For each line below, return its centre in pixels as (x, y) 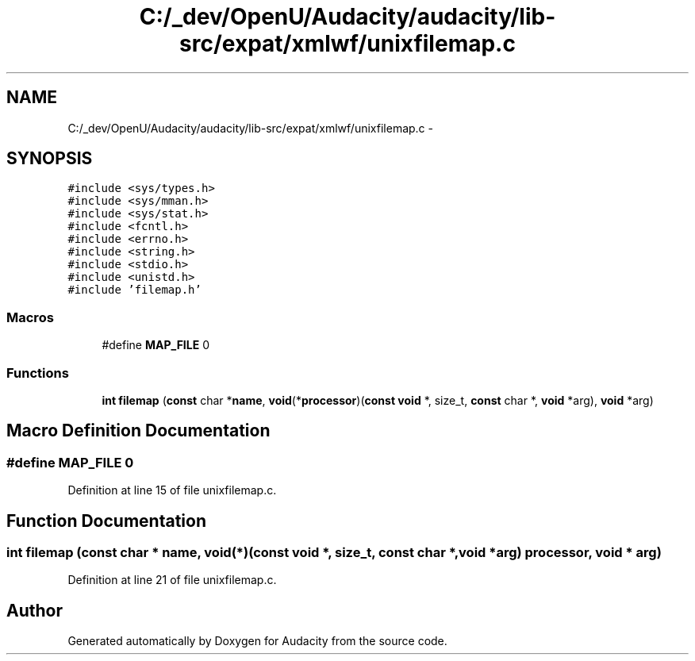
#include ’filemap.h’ (134, 290)
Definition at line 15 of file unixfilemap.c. (172, 490)
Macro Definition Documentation (138, 431)
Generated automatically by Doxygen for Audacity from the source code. (257, 641)
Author (35, 610)
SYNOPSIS (50, 159)
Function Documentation (106, 521)
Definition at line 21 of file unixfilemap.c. (172, 580)
